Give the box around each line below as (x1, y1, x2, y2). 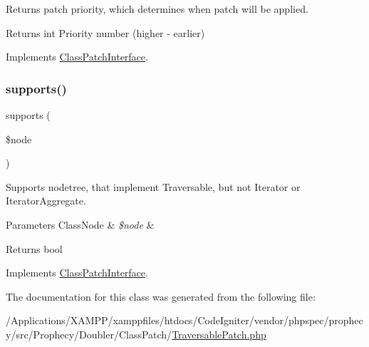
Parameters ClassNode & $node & (6, 217, 155, 232)
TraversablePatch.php (172, 326, 266, 341)
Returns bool (6, 241, 63, 256)
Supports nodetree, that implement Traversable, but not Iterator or (6, 179, 301, 194)
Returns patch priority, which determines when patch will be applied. (6, 1, 308, 16)
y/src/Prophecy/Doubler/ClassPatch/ (6, 326, 172, 341)
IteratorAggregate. (6, 193, 86, 208)
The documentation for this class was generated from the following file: (6, 289, 316, 304)
